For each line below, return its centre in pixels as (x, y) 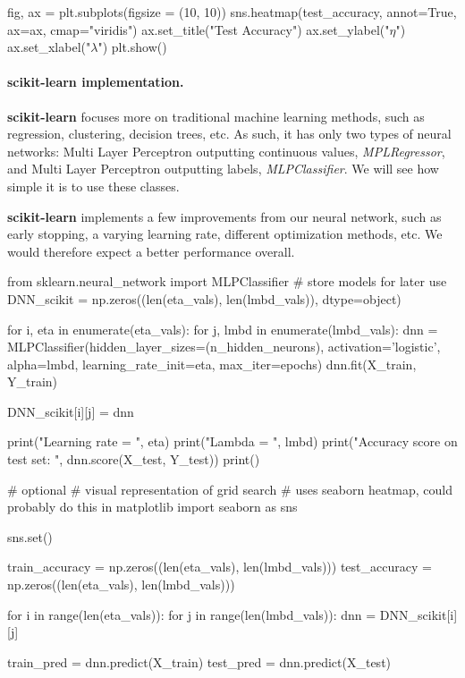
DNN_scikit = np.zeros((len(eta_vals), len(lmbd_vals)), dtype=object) (204, 298)
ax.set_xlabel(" (49, 47)
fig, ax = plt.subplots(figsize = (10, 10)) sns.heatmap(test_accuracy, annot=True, (232, 12)
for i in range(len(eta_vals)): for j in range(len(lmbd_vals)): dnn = (192, 614)
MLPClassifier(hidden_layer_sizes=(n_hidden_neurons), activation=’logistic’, (224, 347)
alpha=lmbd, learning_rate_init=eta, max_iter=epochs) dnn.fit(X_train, (212, 364)
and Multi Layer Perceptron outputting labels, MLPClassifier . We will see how (223, 169)
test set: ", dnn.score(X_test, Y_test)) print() (134, 459)
